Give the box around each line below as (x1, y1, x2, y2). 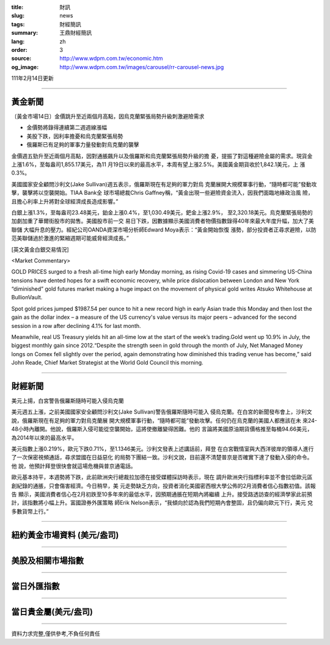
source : (11, 55, 32, 62)
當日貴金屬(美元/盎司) (11, 607, 93, 617)
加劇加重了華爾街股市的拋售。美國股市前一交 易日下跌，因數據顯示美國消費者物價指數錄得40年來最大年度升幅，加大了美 (11, 217, 314, 225)
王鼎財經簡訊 (59, 29, 92, 37)
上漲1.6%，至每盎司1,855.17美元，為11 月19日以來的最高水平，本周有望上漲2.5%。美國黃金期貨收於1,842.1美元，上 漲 (11, 161, 306, 168)
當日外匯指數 (11, 581, 60, 591)
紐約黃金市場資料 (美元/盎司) (11, 530, 119, 540)
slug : (11, 12, 24, 20)
